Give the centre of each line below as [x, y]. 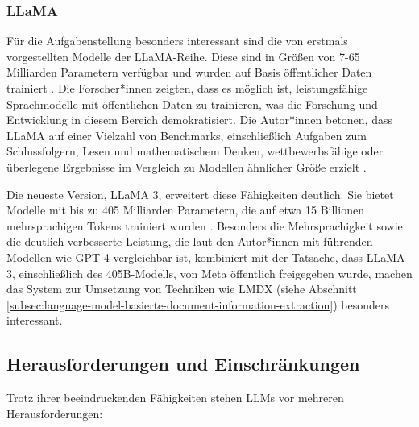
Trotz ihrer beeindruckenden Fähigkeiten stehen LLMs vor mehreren [175, 398]
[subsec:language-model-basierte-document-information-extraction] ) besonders [198, 304]
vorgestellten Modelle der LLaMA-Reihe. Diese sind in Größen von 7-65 [183, 56]
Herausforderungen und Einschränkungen [183, 364]
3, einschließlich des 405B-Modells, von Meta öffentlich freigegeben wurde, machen [209, 273]
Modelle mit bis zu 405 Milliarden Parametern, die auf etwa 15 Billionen [185, 210]
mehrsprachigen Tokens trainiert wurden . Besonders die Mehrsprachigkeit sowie [205, 225]
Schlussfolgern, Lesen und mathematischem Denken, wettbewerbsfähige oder [195, 151]
